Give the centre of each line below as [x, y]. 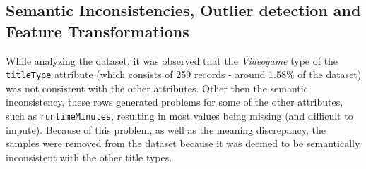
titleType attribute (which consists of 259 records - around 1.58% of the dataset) [184, 74]
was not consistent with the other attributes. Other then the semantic [157, 88]
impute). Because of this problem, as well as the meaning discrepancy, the [166, 129]
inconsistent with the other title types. [89, 157]
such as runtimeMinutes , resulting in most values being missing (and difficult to [179, 116]
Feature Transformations [98, 31]
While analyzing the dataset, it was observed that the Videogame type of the [172, 60]
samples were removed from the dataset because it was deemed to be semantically [183, 143]
